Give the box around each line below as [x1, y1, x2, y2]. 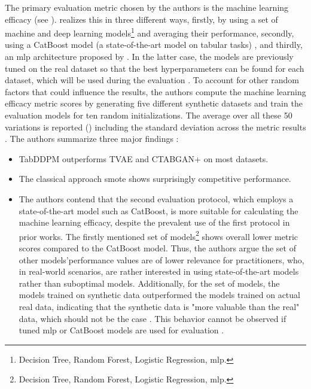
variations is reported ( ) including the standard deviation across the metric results [5, 120, 306, 133]
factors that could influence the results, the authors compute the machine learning [5, 85, 306, 98]
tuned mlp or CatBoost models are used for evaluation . [19, 324, 224, 336]
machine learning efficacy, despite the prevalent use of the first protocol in [19, 216, 290, 229]
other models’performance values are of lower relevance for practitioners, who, [19, 253, 304, 266]
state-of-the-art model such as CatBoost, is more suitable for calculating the [19, 204, 298, 217]
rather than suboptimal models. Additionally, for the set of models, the [19, 276, 280, 289]
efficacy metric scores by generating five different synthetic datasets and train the [5, 97, 303, 110]
